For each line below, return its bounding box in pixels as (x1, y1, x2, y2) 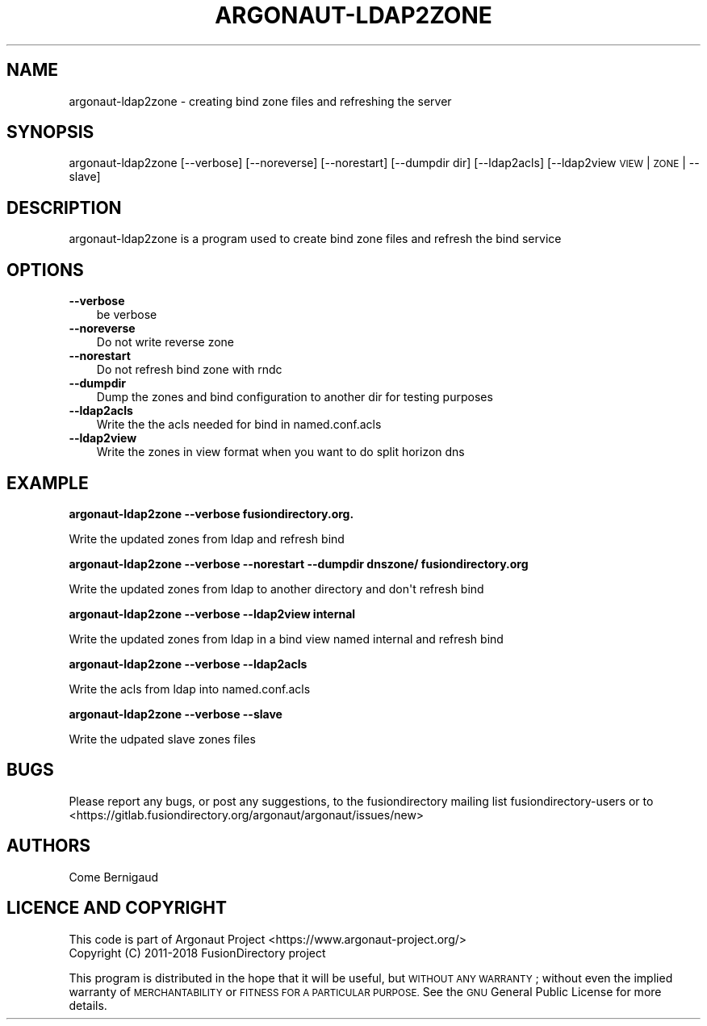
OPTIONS (6, 259, 84, 280)
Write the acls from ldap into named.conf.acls (69, 681, 311, 696)
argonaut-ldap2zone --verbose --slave (69, 706, 282, 721)
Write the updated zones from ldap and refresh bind (69, 531, 345, 546)
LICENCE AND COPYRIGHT (6, 898, 227, 919)
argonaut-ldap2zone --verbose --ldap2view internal (69, 606, 356, 621)
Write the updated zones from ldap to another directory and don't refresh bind (69, 581, 484, 596)
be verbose (96, 308, 157, 322)
